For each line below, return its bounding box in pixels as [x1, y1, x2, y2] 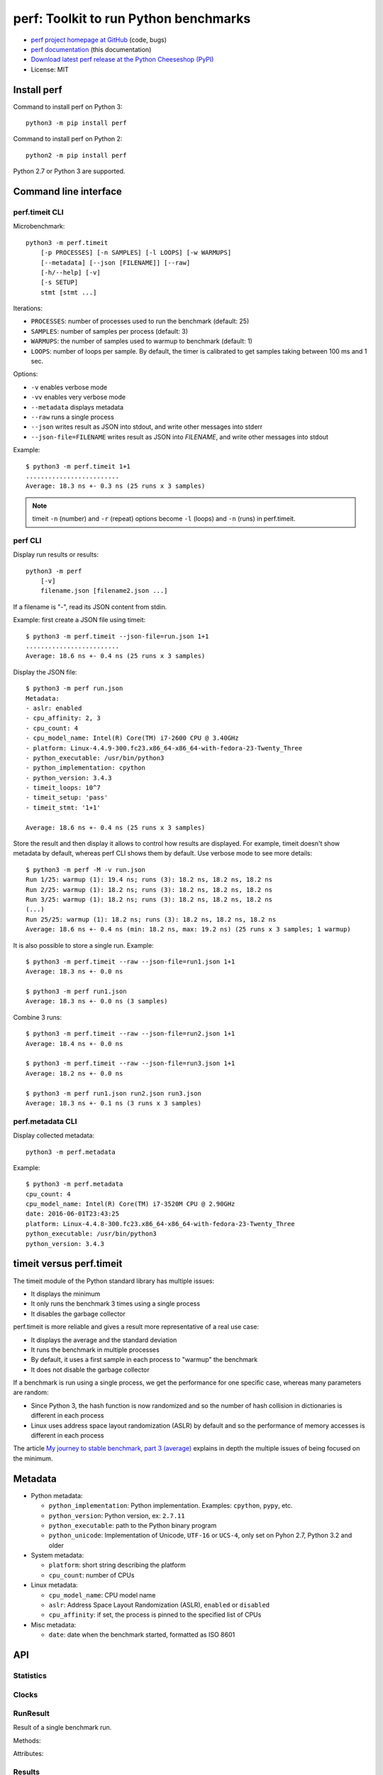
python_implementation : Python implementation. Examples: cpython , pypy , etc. [48, 1502, 294, 1510]
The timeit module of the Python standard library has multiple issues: [13, 1277, 215, 1285]
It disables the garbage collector [30, 1309, 126, 1318]
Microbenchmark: [13, 222, 65, 231]
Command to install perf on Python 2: [13, 135, 123, 143]
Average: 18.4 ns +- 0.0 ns [26, 1039, 123, 1047]
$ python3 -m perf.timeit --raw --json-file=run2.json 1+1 [26, 1029, 235, 1038]
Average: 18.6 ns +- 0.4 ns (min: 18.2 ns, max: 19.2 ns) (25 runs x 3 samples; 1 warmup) [26, 925, 351, 934]
